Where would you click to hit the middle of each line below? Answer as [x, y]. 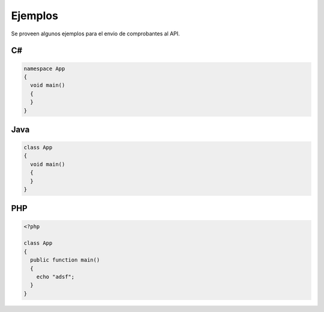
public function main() [65, 260]
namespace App [44, 68]
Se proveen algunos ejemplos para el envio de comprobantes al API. [95, 34]
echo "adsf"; [55, 277]
